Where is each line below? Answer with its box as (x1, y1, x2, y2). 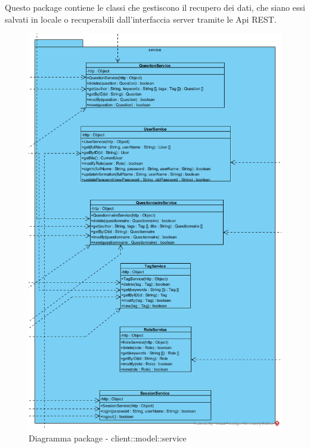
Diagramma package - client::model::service (29, 431, 187, 444)
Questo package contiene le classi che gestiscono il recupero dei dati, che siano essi (5, 1, 305, 13)
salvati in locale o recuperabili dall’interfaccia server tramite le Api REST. (5, 13, 277, 25)
